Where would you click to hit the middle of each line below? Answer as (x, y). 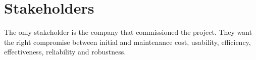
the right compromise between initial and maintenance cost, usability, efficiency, (127, 42)
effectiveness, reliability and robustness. (65, 52)
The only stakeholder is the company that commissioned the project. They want (128, 32)
